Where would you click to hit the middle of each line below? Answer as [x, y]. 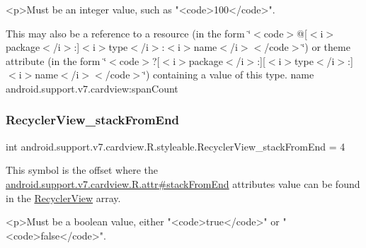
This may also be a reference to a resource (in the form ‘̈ [128, 33]
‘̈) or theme [326, 47]
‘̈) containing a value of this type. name [229, 75]
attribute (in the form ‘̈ [56, 60]
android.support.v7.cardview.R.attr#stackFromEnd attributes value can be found [183, 183]
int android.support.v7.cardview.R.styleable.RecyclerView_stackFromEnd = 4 [176, 146]
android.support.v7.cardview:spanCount [92, 88]
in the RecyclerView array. [63, 197]
